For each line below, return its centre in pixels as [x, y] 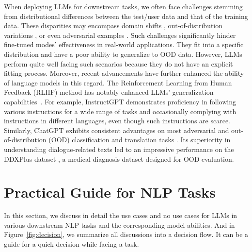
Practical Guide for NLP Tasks [110, 192]
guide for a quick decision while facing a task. [71, 244]
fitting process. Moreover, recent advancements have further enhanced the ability [124, 73]
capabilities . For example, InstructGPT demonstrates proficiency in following [120, 101]
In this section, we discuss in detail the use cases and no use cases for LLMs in [121, 215]
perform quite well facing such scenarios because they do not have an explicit [118, 63]
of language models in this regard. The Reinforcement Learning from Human [118, 82]
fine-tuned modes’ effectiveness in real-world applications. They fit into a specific [124, 44]
